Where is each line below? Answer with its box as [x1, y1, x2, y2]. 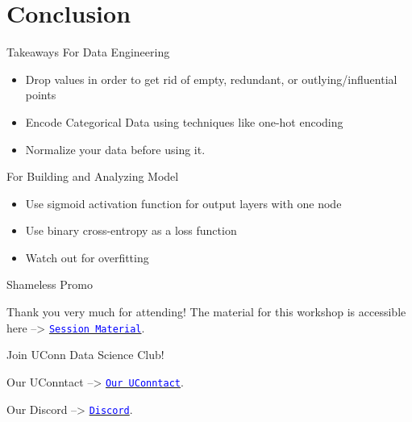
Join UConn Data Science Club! [6, 346, 164, 363]
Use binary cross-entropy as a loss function [25, 222, 237, 239]
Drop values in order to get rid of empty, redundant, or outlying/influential [25, 70, 397, 87]
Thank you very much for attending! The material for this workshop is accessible [6, 303, 406, 320]
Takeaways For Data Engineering [6, 44, 170, 61]
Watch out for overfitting [25, 249, 149, 265]
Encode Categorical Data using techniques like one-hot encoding [25, 113, 343, 130]
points [25, 86, 56, 103]
